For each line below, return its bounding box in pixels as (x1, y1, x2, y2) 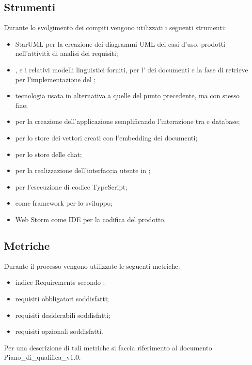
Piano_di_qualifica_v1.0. (4, 352, 81, 362)
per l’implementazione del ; (15, 74, 96, 84)
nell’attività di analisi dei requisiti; (15, 48, 118, 58)
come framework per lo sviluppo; (15, 198, 112, 208)
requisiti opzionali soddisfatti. (15, 326, 103, 336)
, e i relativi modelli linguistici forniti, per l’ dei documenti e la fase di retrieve (15, 64, 248, 74)
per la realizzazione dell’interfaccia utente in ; (15, 165, 151, 175)
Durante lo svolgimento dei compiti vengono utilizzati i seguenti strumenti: (4, 22, 226, 33)
